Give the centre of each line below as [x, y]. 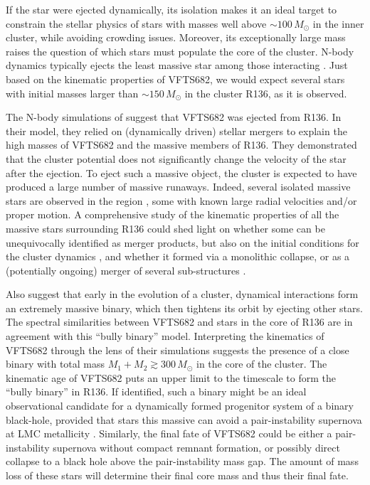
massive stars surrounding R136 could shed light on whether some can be [165, 228]
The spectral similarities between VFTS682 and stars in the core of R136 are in [179, 322]
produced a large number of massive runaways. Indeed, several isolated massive [178, 187]
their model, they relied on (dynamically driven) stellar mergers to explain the [176, 130]
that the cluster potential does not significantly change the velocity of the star [176, 158]
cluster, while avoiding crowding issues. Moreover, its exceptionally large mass [176, 37]
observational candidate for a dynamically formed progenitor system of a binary [180, 406]
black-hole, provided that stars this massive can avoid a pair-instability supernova [184, 419]
